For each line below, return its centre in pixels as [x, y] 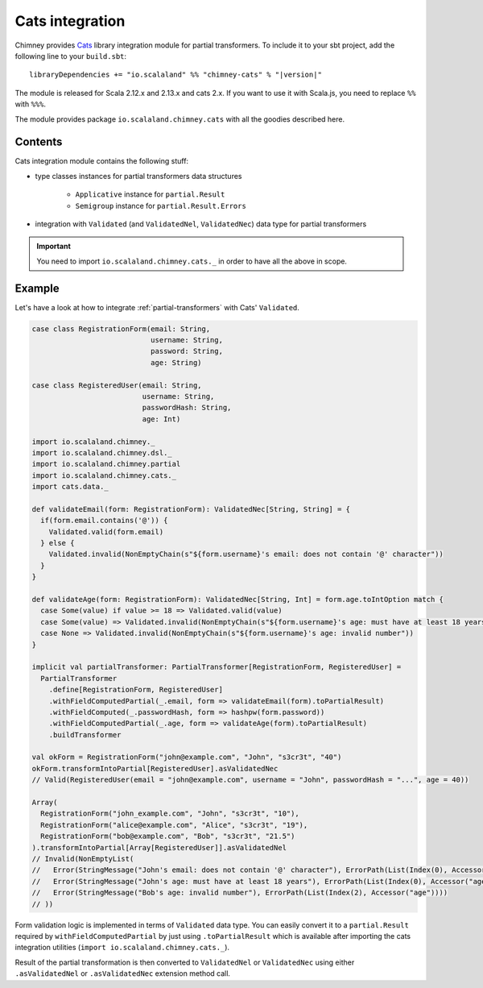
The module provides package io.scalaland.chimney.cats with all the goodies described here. [180, 119]
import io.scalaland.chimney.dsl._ [102, 452]
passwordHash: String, [187, 408]
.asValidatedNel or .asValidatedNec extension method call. [123, 973]
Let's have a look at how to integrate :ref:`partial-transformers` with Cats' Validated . [157, 307]
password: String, [186, 351]
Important [54, 247]
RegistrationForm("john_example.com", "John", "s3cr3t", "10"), [170, 814]
